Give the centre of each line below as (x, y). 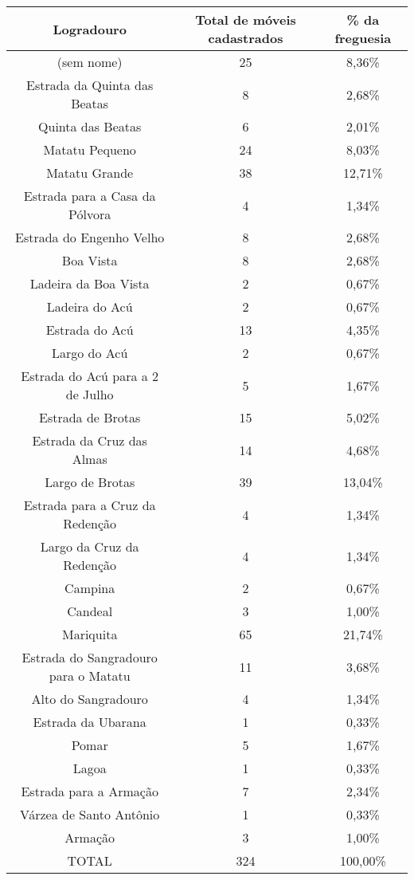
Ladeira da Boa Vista (90, 283)
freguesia (363, 38)
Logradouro (90, 29)
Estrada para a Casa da (90, 196)
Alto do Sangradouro (90, 699)
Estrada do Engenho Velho (90, 237)
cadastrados (246, 38)
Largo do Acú (90, 353)
